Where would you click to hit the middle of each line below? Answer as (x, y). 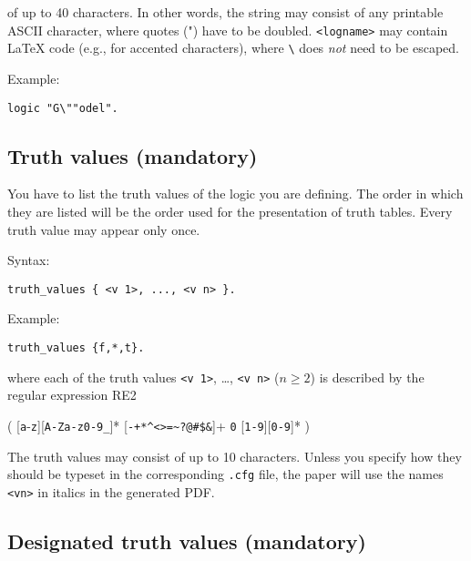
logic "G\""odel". (63, 108)
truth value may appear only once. (104, 229)
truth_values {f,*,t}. (76, 347)
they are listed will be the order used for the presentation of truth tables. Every (230, 211)
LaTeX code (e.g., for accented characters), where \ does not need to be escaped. (233, 48)
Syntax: (29, 260)
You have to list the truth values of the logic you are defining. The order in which (235, 194)
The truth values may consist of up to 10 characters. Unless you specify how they (235, 456)
